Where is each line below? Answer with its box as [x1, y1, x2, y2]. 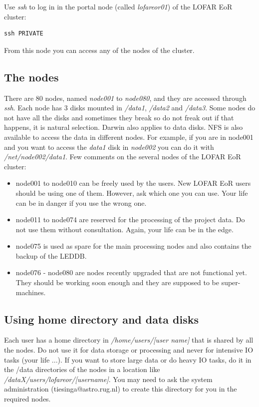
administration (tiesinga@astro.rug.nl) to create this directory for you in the [4, 384, 237, 394]
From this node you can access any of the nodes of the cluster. [4, 44, 195, 55]
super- [221, 277, 241, 288]
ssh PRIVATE [4, 30, 43, 37]
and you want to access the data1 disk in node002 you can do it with [4, 141, 214, 152]
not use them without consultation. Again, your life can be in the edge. [15, 224, 234, 234]
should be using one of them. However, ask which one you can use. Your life [15, 187, 248, 198]
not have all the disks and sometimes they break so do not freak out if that [4, 112, 234, 122]
